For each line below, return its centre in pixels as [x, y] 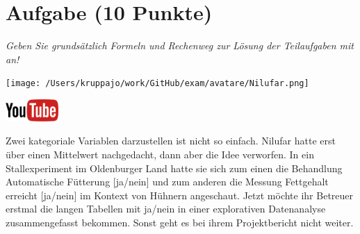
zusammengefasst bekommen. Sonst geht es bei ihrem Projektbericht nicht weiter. [180, 222]
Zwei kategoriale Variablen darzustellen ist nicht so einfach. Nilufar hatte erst [171, 141]
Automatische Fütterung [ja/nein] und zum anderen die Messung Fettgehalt [167, 182]
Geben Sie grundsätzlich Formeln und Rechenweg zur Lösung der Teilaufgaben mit [180, 45]
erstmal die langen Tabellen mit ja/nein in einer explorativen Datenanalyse [166, 209]
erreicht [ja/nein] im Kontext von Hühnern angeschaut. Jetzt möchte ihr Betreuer [180, 195]
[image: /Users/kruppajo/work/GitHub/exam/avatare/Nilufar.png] [157, 84]
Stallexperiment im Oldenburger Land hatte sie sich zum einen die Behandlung [174, 168]
